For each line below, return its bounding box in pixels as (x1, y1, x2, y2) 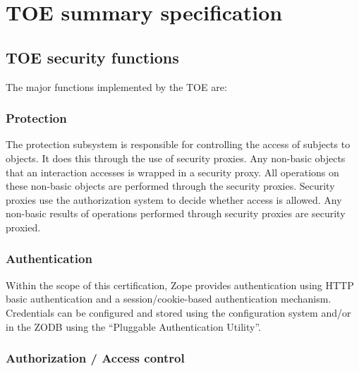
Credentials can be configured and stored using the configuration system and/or (6, 305, 351, 320)
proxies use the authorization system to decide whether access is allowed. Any (6, 192, 342, 207)
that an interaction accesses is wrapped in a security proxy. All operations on (6, 164, 339, 179)
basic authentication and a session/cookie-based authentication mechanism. (6, 291, 331, 306)
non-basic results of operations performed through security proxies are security (6, 206, 346, 221)
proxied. (6, 219, 41, 234)
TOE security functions (6, 46, 179, 68)
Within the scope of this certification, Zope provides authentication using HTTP (6, 277, 354, 292)
